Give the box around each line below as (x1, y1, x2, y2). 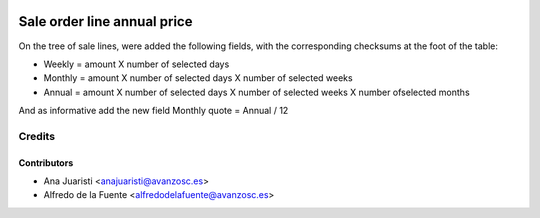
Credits (18, 129, 55, 143)
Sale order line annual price (18, 13, 193, 30)
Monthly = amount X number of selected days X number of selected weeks (43, 72, 354, 84)
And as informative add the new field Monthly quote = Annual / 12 (18, 105, 289, 117)
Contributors (18, 156, 74, 169)
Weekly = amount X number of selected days (43, 58, 230, 70)
